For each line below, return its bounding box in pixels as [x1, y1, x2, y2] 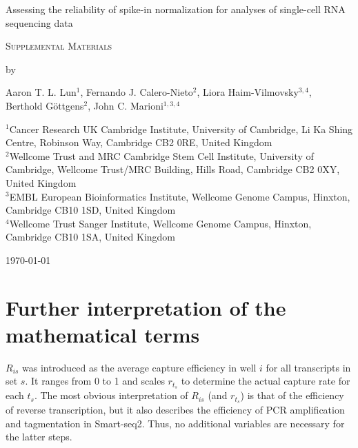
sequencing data [6, 15, 73, 30]
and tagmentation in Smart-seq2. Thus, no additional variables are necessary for [6, 416, 345, 430]
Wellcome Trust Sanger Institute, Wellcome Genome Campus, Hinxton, [9, 216, 312, 230]
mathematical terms [6, 320, 200, 348]
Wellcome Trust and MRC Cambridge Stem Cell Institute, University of [9, 148, 314, 163]
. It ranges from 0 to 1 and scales [25, 374, 165, 388]
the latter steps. [6, 429, 72, 444]
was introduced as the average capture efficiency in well [22, 360, 257, 374]
